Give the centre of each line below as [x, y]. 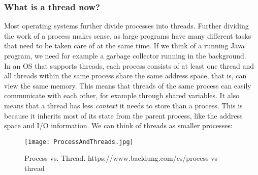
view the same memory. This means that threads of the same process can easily [128, 85]
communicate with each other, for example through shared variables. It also [122, 95]
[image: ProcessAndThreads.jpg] [79, 142]
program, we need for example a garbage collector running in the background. [125, 55]
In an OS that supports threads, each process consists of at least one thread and [129, 65]
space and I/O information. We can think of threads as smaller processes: [118, 125]
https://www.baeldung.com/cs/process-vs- [154, 158]
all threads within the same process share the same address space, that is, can [125, 76]
